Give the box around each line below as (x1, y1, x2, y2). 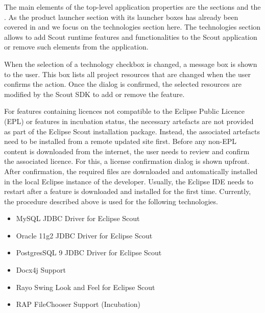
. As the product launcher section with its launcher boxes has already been (4, 11, 238, 22)
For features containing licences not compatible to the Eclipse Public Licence (4, 106, 245, 116)
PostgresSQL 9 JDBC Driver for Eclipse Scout (16, 247, 162, 258)
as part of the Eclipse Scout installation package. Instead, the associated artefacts (4, 126, 260, 136)
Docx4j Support (16, 264, 66, 275)
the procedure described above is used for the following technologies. (4, 196, 218, 206)
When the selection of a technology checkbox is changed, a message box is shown (4, 58, 257, 69)
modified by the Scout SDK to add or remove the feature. (4, 88, 185, 99)
